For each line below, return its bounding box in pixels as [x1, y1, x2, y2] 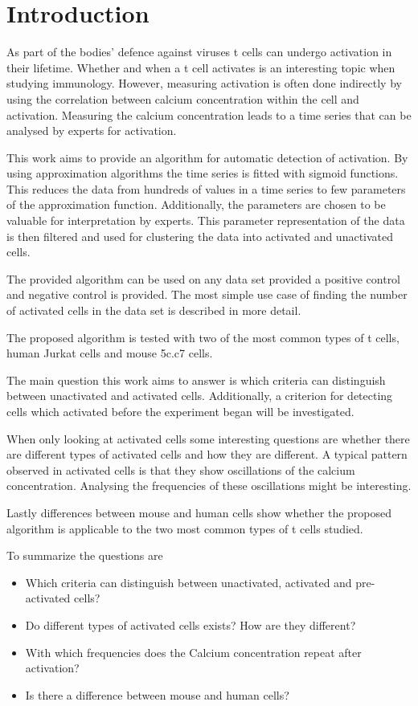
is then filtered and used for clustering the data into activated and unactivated [6, 227, 394, 244]
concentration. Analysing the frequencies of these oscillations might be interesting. [6, 477, 412, 494]
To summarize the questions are [6, 547, 163, 564]
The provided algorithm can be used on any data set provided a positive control [6, 270, 401, 287]
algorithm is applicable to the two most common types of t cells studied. [6, 520, 363, 537]
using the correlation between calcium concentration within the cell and [6, 90, 359, 107]
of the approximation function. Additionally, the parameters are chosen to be [6, 196, 386, 213]
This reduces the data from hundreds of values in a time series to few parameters [6, 180, 406, 197]
